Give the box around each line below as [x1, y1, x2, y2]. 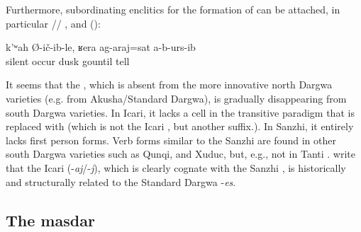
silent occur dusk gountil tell [6, 53, 130, 68]
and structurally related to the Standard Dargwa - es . [6, 174, 236, 189]
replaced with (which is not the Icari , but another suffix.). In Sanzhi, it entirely [6, 119, 354, 134]
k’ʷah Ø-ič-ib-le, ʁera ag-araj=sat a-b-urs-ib [6, 40, 196, 54]
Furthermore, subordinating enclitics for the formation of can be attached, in [6, 2, 340, 16]
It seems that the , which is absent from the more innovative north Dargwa [6, 77, 333, 92]
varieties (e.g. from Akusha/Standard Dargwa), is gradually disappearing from [6, 91, 347, 105]
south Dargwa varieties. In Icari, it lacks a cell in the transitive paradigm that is [6, 105, 355, 120]
